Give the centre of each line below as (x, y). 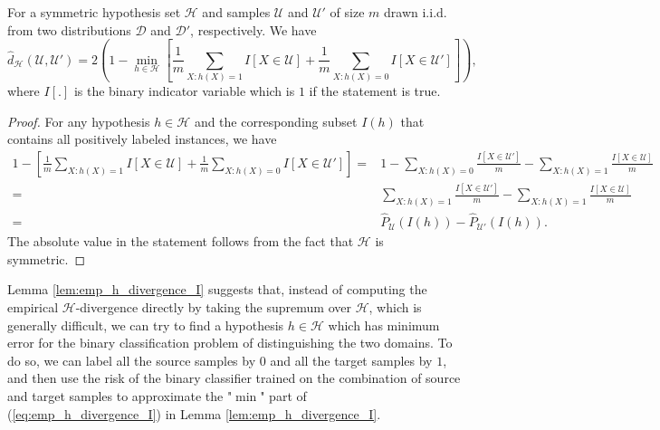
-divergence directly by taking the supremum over (213, 306)
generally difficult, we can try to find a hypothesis (146, 325)
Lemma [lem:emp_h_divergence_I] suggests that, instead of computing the (217, 289)
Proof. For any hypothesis (79, 121)
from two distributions (69, 29)
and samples (236, 12)
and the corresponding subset (276, 121)
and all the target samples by (351, 360)
